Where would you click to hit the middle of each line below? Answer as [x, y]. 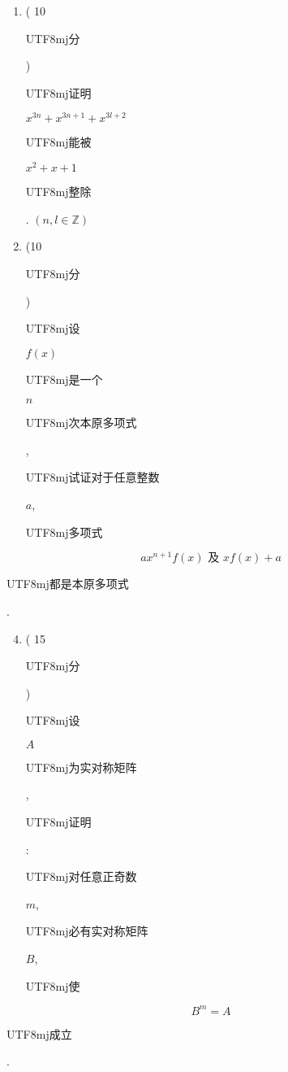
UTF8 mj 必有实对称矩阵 [87, 931]
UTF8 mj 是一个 [64, 379]
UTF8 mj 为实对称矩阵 [81, 767]
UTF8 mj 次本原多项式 [81, 423]
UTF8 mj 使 [53, 985]
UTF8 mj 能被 [58, 142]
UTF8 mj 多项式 [64, 532]
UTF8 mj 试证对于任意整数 [92, 477]
